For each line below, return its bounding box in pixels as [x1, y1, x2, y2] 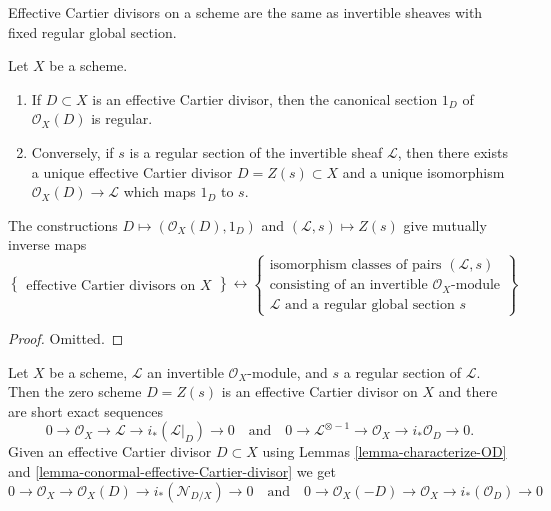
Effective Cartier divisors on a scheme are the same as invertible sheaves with [8, 2, 483, 22]
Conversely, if [31, 141, 114, 162]
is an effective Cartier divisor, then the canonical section [92, 88, 438, 109]
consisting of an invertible [269, 278, 428, 293]
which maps [123, 181, 196, 202]
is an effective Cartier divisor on [221, 381, 418, 402]
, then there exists [397, 141, 508, 162]
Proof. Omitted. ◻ [8, 328, 124, 348]
